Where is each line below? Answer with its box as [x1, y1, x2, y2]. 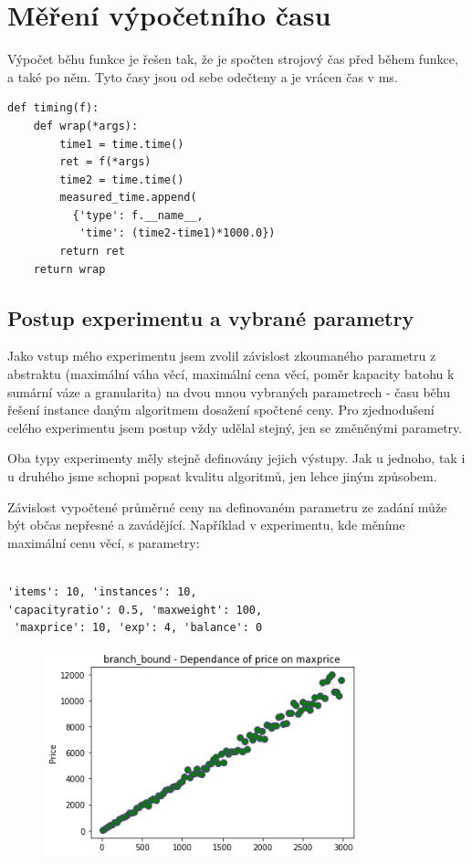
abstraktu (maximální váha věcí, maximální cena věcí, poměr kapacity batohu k [7, 364, 455, 384]
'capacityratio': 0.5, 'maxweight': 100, [7, 603, 263, 616]
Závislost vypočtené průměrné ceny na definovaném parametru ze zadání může [7, 497, 447, 516]
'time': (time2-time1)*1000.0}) [79, 227, 276, 240]
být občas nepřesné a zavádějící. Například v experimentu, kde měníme [7, 515, 405, 534]
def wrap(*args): [33, 119, 139, 132]
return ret [59, 245, 125, 258]
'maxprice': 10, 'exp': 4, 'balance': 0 [14, 621, 263, 635]
